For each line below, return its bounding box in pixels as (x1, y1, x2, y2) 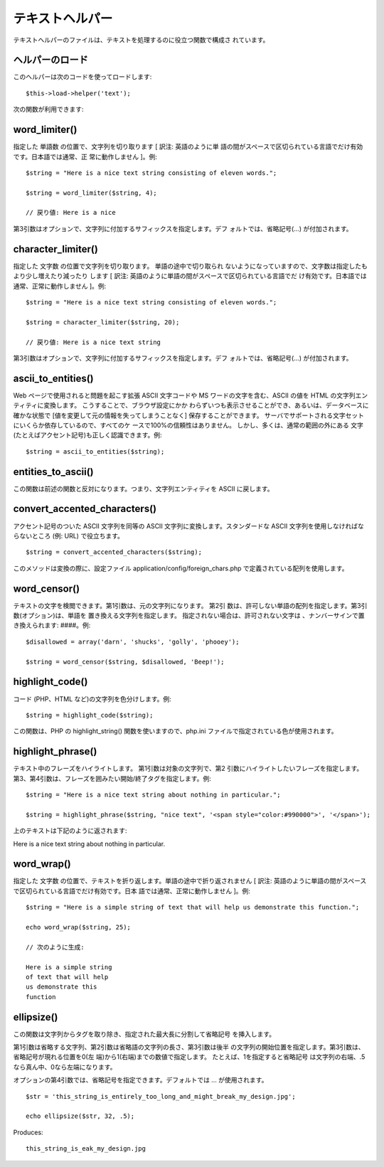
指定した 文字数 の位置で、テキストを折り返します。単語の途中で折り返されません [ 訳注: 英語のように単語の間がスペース (13, 877, 367, 885)
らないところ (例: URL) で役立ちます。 (13, 531, 124, 540)
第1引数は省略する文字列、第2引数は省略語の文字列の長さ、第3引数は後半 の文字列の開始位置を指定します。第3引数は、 (13, 1043, 366, 1052)
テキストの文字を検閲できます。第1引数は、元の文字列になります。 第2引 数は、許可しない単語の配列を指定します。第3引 (13, 601, 368, 609)
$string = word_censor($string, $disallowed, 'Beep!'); (26, 658, 225, 666)
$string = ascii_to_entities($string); (26, 447, 165, 455)
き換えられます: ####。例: (13, 621, 91, 629)
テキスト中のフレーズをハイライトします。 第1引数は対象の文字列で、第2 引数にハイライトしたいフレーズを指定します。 (13, 764, 363, 773)
